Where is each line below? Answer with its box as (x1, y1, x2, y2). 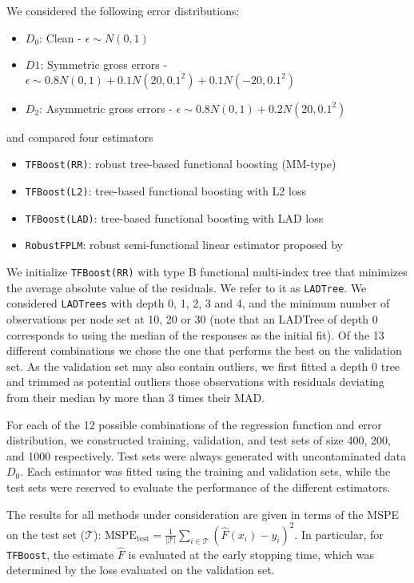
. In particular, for (294, 525, 384, 542)
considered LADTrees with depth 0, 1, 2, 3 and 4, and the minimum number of (6, 295, 390, 312)
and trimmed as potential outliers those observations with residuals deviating (6, 373, 384, 390)
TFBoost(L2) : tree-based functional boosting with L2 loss (25, 183, 306, 199)
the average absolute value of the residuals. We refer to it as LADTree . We (6, 279, 367, 296)
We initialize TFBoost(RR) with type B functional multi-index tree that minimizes (6, 263, 408, 279)
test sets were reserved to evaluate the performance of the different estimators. (6, 478, 391, 495)
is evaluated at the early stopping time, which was (128, 545, 374, 562)
